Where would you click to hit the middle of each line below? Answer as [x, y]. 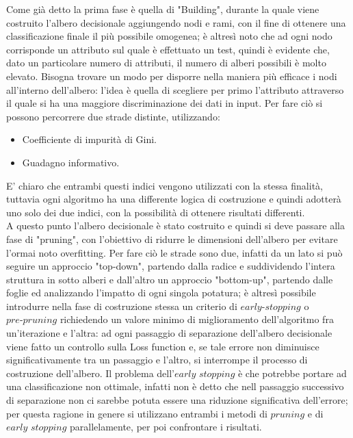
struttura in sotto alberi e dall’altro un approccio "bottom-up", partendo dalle [170, 279]
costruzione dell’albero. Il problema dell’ [90, 373]
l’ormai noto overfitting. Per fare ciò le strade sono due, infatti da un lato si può [174, 252]
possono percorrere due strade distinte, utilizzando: [113, 116]
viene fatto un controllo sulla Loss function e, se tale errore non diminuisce [163, 346]
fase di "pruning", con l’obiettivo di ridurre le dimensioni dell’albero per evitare [172, 239]
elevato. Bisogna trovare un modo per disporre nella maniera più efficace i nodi [172, 76]
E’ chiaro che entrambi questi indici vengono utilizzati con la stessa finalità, [165, 185]
